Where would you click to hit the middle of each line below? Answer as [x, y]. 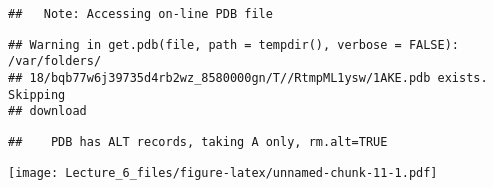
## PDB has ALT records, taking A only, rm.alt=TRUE [198, 141]
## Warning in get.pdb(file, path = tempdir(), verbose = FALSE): [234, 44]
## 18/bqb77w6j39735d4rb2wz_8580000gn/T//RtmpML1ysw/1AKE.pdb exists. [248, 77]
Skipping [37, 94]
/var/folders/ [55, 61]
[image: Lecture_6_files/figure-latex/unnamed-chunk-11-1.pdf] [223, 172]
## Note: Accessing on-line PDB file [140, 14]
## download [47, 111]
